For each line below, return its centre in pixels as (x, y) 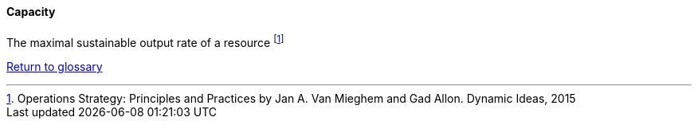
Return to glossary (55, 67)
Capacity (31, 12)
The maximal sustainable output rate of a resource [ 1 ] (145, 41)
